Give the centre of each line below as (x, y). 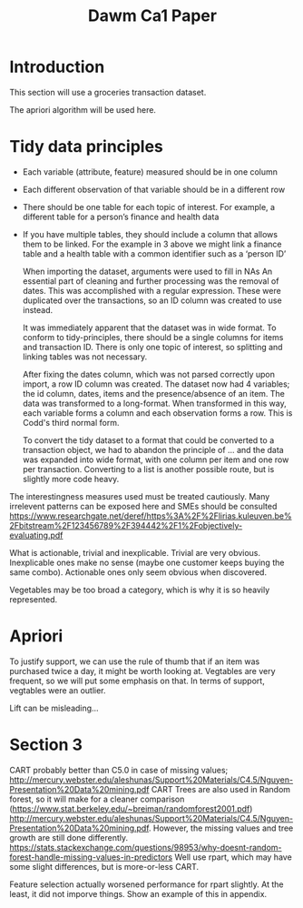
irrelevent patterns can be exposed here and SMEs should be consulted (143, 506)
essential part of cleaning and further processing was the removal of (151, 281)
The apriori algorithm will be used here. (83, 109)
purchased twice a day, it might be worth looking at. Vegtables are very (142, 671)
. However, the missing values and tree (221, 828)
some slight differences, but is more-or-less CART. (104, 866)
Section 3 (46, 745)
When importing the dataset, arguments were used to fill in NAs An (147, 271)
